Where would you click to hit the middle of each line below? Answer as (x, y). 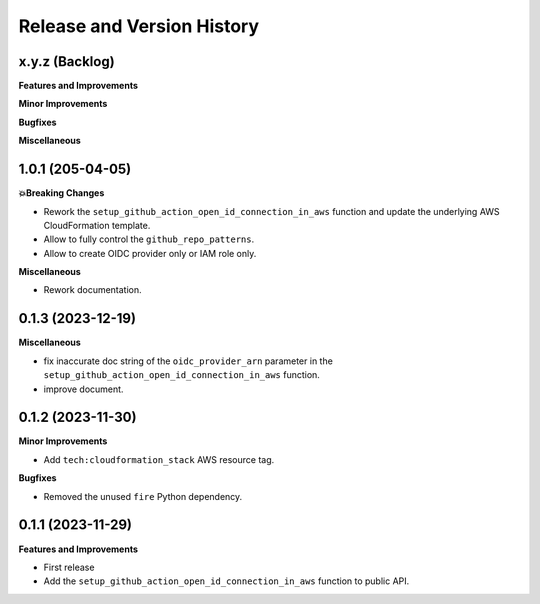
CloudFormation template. (97, 225)
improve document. (83, 389)
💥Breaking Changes (61, 193)
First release (69, 567)
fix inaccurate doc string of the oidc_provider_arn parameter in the (188, 361)
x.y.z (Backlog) (66, 61)
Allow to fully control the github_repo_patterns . (149, 239)
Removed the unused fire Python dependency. (143, 496)
